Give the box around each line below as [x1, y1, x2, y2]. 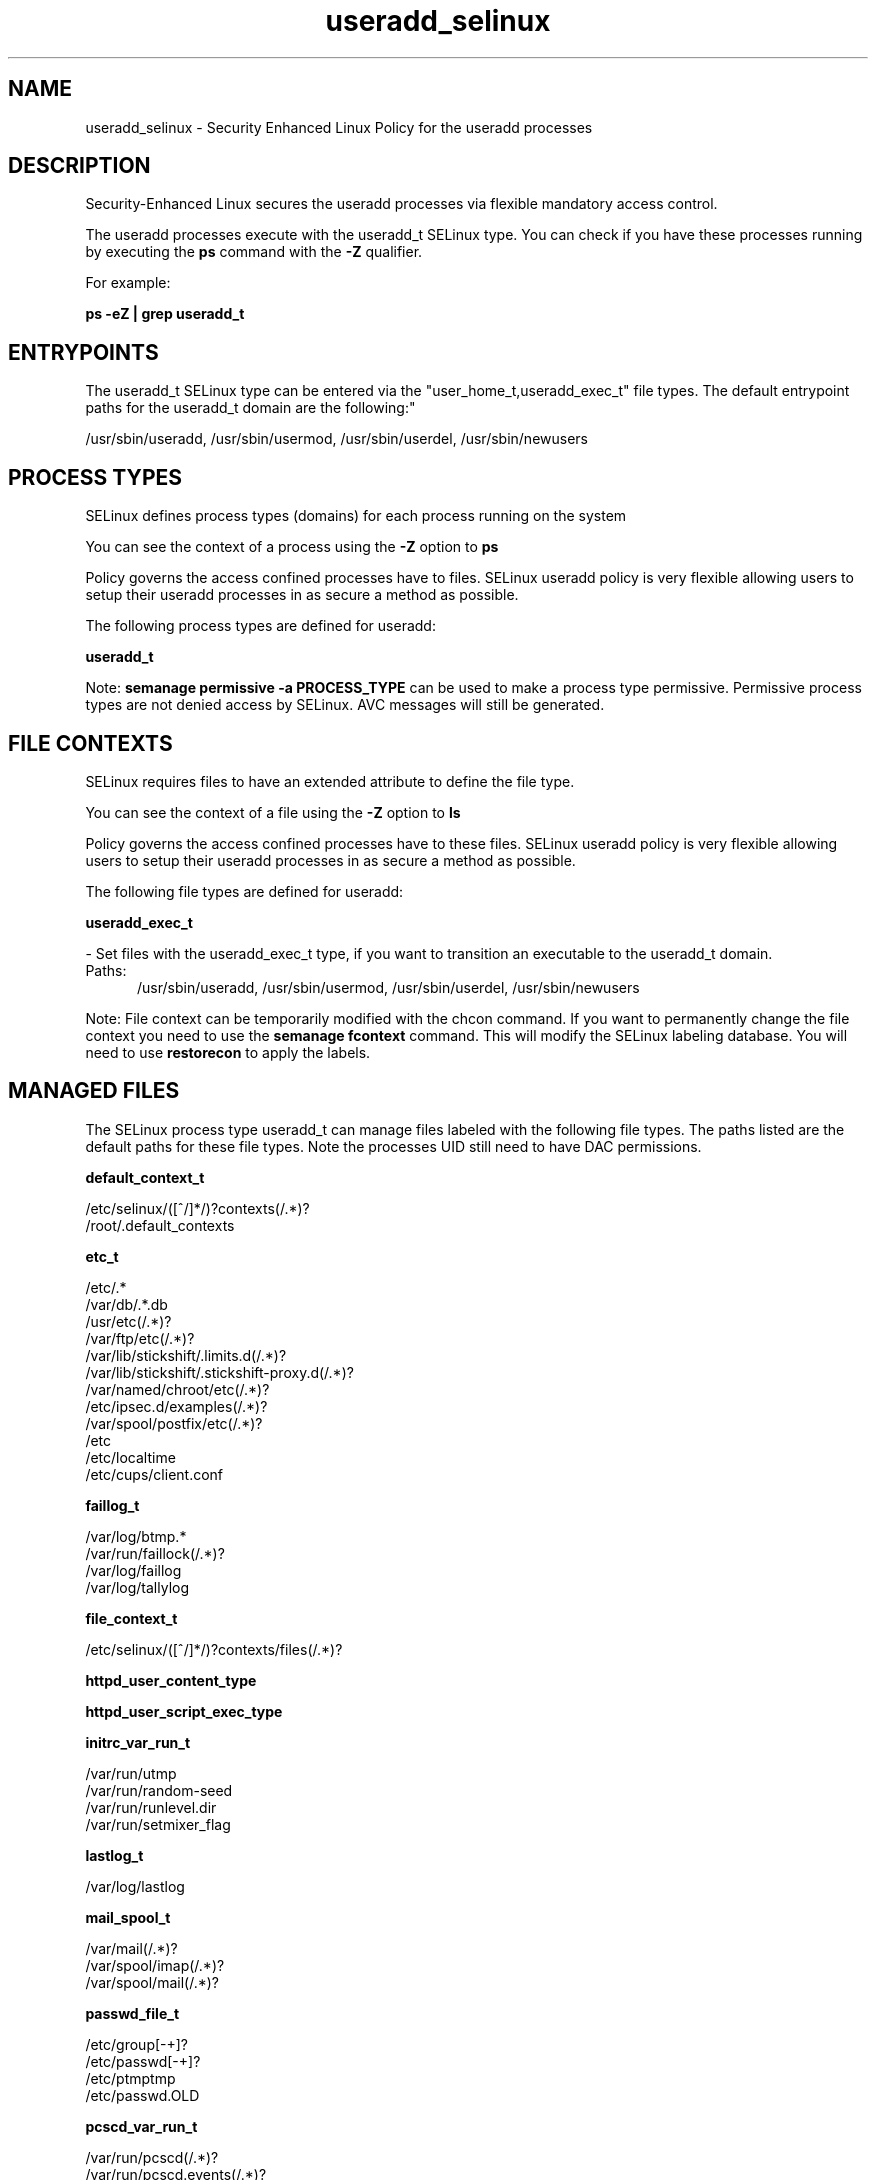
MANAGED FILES [8, 1078, 180, 1104]
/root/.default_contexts [85, 1216, 235, 1234]
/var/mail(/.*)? [85, 1939, 178, 1957]
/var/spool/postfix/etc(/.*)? [85, 1414, 263, 1432]
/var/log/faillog [85, 1561, 182, 1579]
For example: [85, 274, 171, 292]
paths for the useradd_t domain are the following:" [85, 399, 416, 417]
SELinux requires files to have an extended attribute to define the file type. [85, 772, 575, 790]
